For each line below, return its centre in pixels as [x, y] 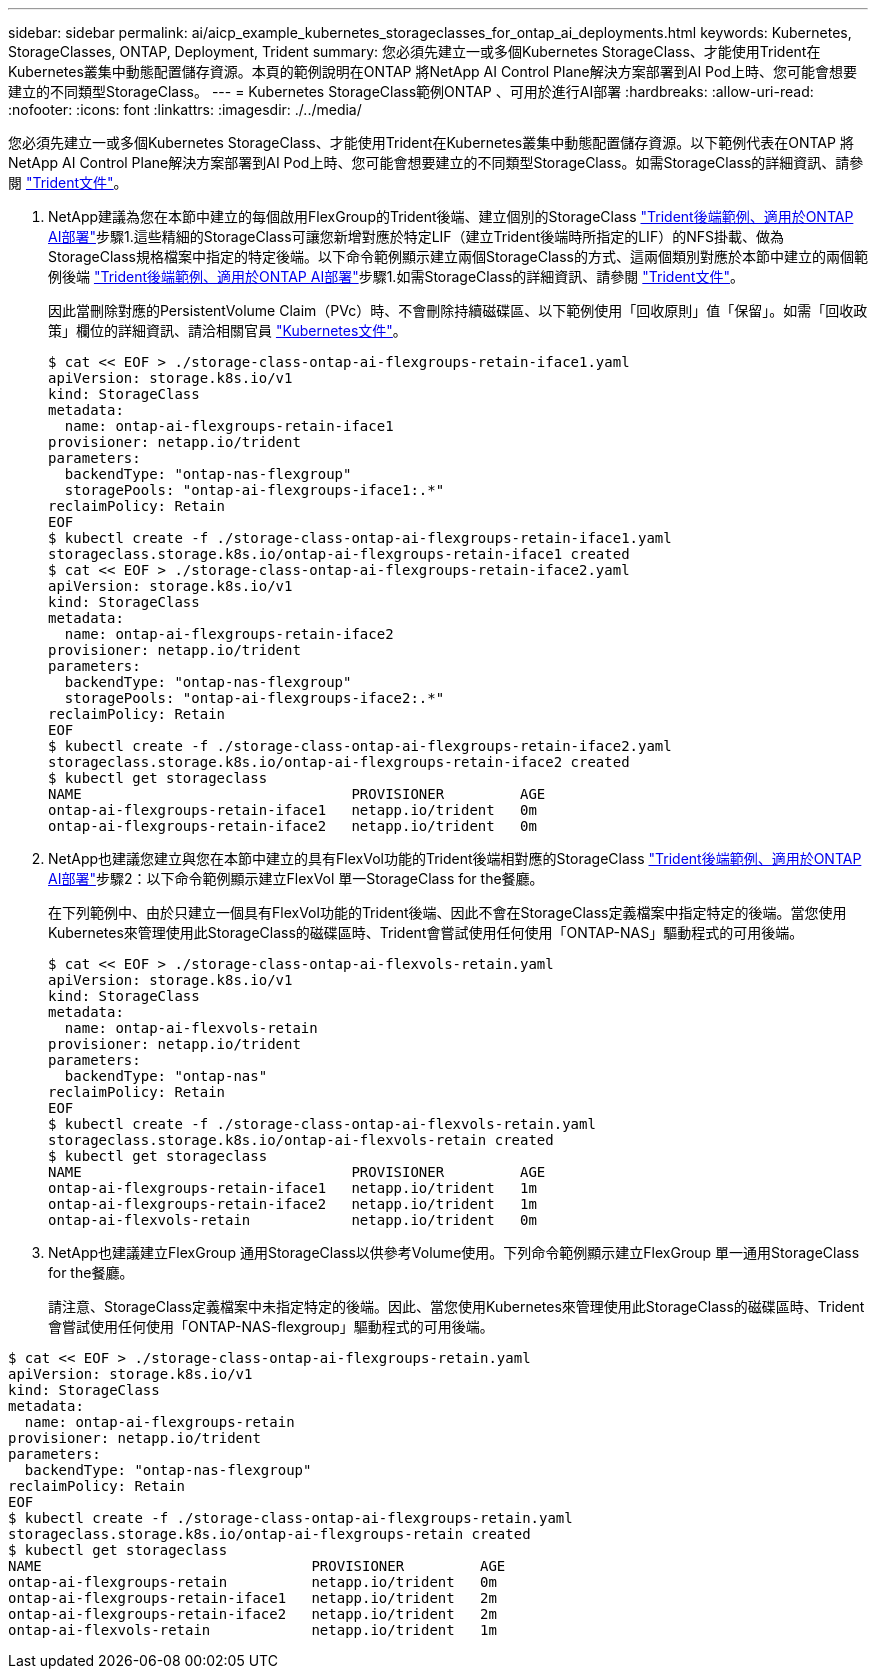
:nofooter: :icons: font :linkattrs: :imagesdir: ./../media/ [185, 109]
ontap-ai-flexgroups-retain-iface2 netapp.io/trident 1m [292, 1204]
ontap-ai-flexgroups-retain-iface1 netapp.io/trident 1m [292, 1188]
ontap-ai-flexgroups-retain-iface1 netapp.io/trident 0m [292, 810]
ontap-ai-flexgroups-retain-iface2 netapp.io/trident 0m [292, 826]
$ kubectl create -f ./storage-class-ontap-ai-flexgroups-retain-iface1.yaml [360, 538]
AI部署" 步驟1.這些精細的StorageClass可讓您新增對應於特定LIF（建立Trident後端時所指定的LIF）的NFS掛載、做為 [416, 236]
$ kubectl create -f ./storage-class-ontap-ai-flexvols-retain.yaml [322, 1124]
